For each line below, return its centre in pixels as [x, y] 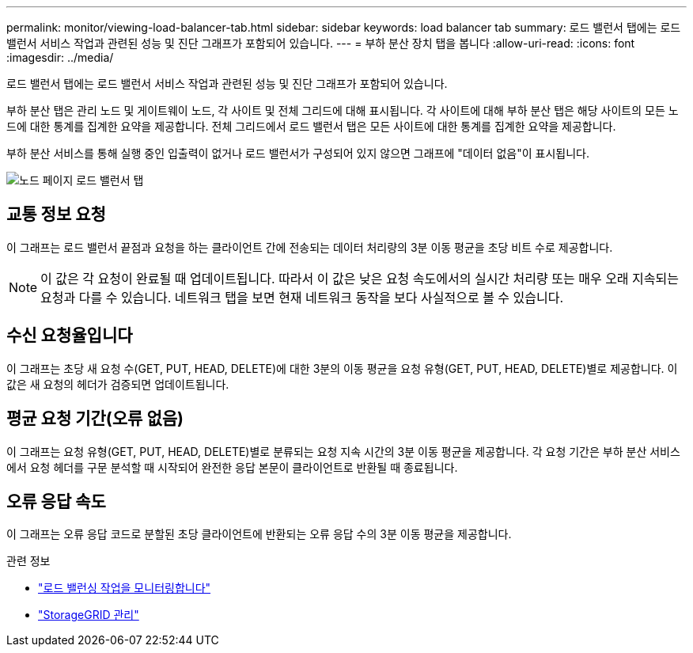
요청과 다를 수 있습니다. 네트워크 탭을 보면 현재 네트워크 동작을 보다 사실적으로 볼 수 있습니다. [302, 297]
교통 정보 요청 [56, 215]
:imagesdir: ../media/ [60, 57]
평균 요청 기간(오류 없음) [95, 419]
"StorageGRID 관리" [89, 615]
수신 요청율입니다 [70, 336]
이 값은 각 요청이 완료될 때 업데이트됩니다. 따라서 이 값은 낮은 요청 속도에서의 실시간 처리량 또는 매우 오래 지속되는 [360, 278]
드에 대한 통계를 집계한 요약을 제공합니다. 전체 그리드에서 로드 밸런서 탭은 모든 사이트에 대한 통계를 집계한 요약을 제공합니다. [311, 126]
